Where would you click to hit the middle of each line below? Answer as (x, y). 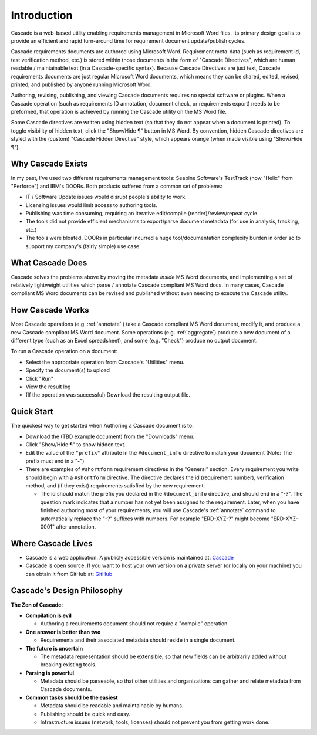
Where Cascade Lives (52, 543)
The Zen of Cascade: (37, 605)
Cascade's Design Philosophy (67, 590)
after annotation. (76, 526)
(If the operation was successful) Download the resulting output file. (108, 395)
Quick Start (32, 411)
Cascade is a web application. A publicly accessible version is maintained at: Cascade (130, 557)
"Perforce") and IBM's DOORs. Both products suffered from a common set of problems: (117, 186)
